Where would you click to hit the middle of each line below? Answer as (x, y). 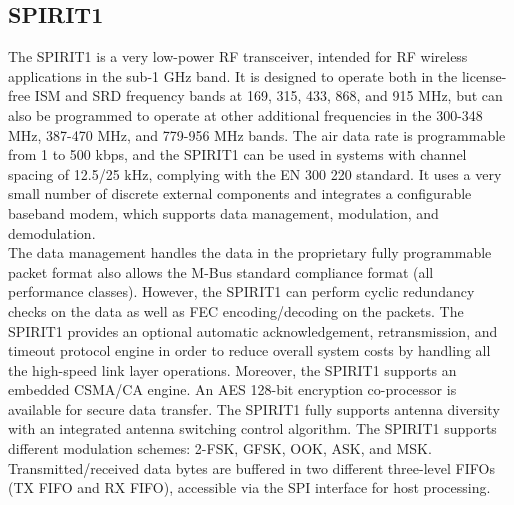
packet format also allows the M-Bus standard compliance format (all (221, 271)
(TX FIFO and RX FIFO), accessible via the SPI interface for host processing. (249, 487)
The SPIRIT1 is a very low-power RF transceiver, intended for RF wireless (238, 56)
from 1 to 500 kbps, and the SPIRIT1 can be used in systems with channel (237, 154)
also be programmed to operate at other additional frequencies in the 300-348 (245, 114)
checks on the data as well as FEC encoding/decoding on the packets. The (236, 310)
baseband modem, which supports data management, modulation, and (223, 212)
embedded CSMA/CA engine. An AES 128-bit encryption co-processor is (232, 389)
